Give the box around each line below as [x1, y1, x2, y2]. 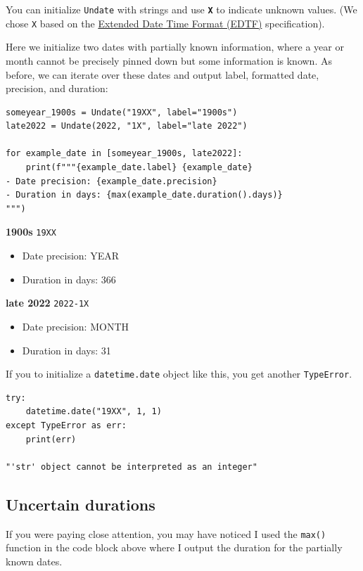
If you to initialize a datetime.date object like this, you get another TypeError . [6, 366, 352, 381]
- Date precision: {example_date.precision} [6, 176, 217, 186]
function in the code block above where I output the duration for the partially [6, 540, 343, 555]
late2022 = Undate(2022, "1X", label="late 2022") [6, 121, 248, 131]
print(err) [25, 434, 77, 444]
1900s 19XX [6, 224, 56, 239]
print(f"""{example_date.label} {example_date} [25, 162, 253, 173]
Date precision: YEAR [22, 248, 119, 263]
